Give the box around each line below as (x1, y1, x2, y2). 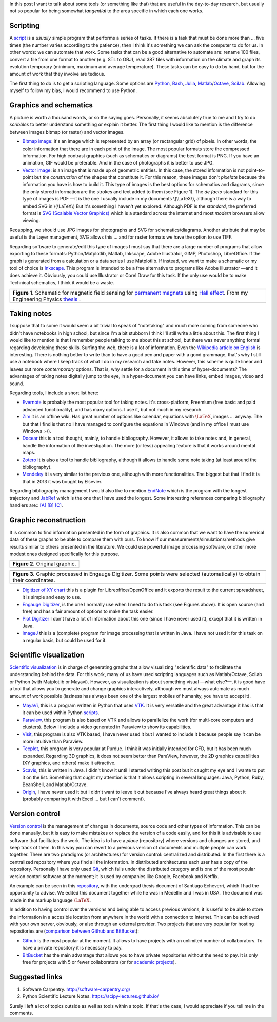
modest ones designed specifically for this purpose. (9, 551, 120, 557)
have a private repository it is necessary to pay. (22, 945, 123, 951)
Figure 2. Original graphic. (12, 560, 76, 568)
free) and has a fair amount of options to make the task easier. (22, 608, 154, 614)
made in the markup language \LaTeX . (9, 897, 91, 903)
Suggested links (9, 972, 63, 981)
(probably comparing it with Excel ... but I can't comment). (22, 796, 146, 802)
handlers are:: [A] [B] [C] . (9, 502, 63, 508)
